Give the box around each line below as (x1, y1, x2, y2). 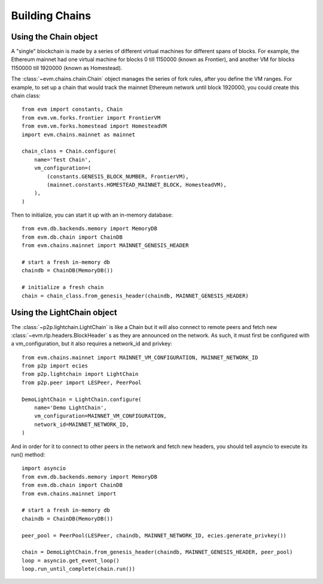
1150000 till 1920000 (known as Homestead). (11, 64, 123, 71)
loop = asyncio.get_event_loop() (22, 557, 120, 564)
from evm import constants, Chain (22, 106, 123, 113)
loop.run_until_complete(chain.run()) (22, 565, 136, 573)
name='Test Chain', (33, 156, 92, 163)
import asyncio (22, 465, 66, 472)
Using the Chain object (11, 32, 98, 42)
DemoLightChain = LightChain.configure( (22, 396, 142, 403)
